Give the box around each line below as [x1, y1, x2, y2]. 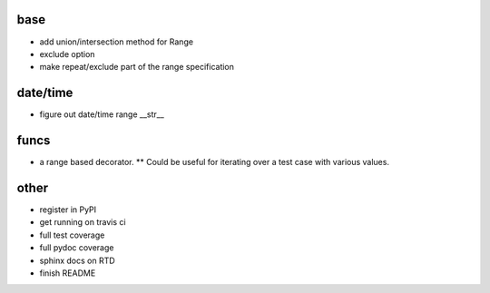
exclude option [39, 48, 95, 59]
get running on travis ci [39, 217, 126, 228]
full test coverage [39, 230, 105, 240]
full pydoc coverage [39, 242, 114, 253]
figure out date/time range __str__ [39, 109, 165, 120]
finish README [39, 268, 96, 278]
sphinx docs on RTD [39, 255, 115, 266]
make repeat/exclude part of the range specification [39, 62, 235, 73]
